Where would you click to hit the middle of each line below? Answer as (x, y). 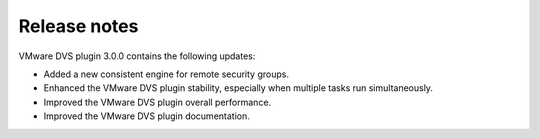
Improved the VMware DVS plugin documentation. (146, 116)
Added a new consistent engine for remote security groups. (166, 74)
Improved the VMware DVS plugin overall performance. (157, 102)
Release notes (78, 26)
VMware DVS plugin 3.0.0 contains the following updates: (137, 56)
